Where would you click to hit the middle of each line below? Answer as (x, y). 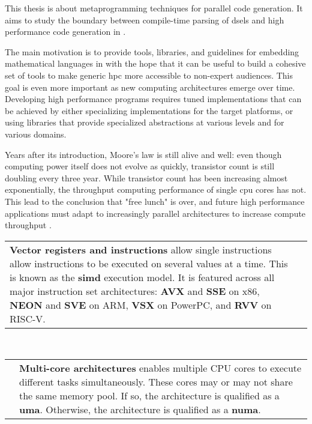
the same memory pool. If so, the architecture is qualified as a (149, 396)
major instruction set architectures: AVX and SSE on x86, (135, 291)
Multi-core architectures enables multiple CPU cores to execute (160, 368)
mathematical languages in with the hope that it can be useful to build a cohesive (155, 63)
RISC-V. (28, 318)
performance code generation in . (65, 32)
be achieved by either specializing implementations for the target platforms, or (149, 110)
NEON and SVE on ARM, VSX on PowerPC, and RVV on (141, 304)
